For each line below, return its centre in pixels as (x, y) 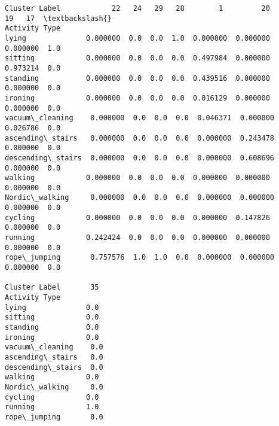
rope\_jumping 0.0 (54, 417)
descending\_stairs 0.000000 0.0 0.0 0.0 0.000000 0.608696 (140, 158)
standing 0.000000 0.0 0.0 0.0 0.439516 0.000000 (137, 78)
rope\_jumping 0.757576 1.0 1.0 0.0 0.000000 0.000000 (140, 258)
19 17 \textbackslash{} (58, 18)
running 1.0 (52, 407)
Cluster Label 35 (52, 287)
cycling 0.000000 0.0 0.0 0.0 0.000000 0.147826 (137, 217)
